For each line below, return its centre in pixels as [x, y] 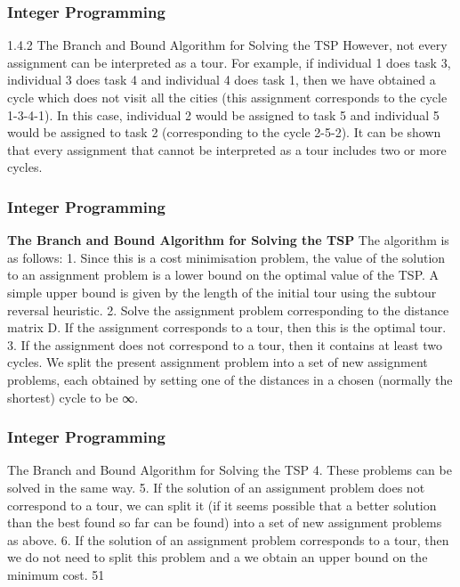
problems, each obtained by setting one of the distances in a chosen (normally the [230, 379]
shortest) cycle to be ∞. [73, 397]
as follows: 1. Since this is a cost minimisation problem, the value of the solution [226, 257]
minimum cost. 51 [56, 574]
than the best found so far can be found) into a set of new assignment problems [225, 522]
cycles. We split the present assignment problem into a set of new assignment [218, 362]
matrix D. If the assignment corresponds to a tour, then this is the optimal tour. [227, 327]
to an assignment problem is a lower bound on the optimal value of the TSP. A [223, 275]
